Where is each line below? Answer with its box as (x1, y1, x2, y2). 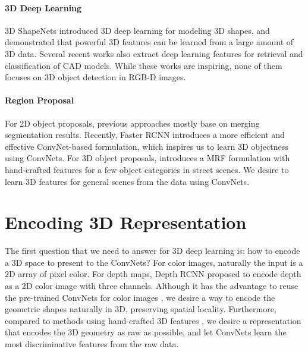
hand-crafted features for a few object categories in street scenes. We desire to (5, 163, 289, 175)
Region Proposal (5, 94, 74, 106)
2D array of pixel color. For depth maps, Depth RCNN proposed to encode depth (5, 268, 301, 280)
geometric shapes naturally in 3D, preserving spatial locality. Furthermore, (5, 303, 276, 315)
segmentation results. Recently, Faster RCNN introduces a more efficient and (5, 128, 285, 141)
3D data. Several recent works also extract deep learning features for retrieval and (5, 47, 303, 59)
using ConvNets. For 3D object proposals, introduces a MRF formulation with (5, 152, 290, 164)
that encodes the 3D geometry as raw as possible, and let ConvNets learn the (5, 326, 287, 338)
